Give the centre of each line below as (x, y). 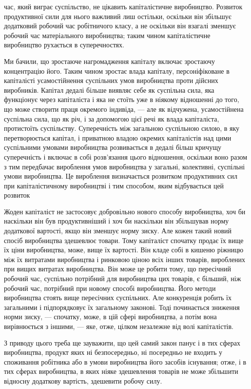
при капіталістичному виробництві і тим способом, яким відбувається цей (114, 185)
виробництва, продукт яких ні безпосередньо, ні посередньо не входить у (113, 352)
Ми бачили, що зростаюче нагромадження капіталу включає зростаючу (109, 61)
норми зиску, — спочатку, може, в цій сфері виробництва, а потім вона (110, 317)
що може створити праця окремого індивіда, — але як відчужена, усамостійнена (124, 109)
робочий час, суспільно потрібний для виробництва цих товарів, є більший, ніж (123, 278)
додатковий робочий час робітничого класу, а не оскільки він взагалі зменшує (120, 26)
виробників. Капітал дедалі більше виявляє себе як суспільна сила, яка (109, 90)
